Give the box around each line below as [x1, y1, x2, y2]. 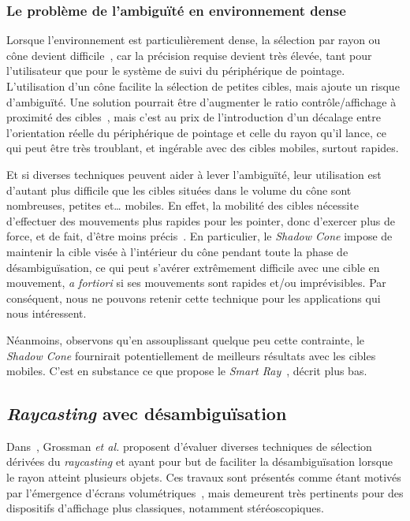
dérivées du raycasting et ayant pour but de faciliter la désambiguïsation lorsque [6, 453, 393, 470]
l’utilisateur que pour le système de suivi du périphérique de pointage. [6, 62, 345, 79]
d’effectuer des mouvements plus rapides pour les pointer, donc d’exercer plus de [6, 212, 396, 229]
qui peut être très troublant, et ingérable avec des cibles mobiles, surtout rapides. [6, 140, 399, 156]
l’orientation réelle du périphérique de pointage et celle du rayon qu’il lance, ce [6, 124, 387, 140]
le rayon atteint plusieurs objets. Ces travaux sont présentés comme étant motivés [6, 469, 401, 486]
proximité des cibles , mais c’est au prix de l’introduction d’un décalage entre [6, 109, 381, 125]
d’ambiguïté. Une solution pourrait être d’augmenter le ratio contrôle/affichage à [6, 93, 397, 110]
